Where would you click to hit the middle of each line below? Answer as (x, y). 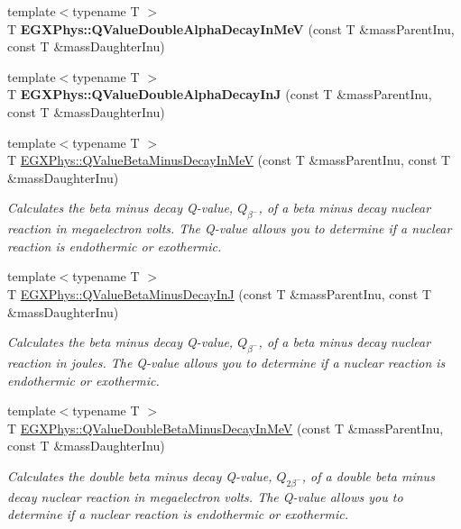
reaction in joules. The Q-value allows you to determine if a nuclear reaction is (226, 362)
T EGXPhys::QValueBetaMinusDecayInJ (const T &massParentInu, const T (219, 293)
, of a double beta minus (368, 475)
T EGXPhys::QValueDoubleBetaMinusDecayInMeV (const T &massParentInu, (226, 428)
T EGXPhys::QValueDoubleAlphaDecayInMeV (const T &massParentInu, (231, 28)
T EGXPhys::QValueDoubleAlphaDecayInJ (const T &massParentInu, (220, 94)
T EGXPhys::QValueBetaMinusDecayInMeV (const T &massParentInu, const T (229, 160)
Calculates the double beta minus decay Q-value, (140, 475)
